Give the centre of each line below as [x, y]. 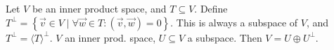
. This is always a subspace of [234, 22]
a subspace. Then [225, 37]
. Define [211, 8]
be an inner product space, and [99, 8]
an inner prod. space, [110, 37]
